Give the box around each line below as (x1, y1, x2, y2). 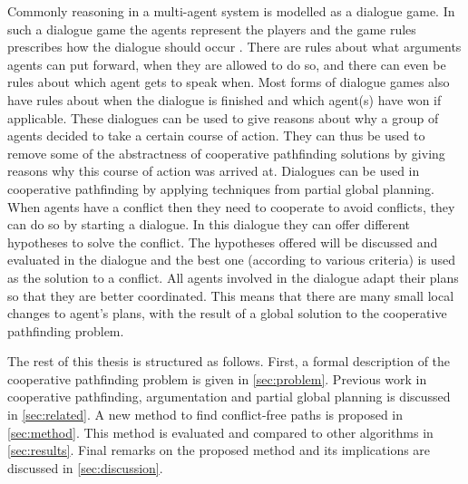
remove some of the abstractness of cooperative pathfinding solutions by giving (7, 143, 445, 162)
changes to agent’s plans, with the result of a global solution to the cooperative (7, 304, 447, 323)
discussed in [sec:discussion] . (7, 458, 163, 477)
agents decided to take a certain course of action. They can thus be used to (7, 126, 425, 145)
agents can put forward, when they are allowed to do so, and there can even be (7, 54, 446, 73)
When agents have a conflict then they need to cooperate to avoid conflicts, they (7, 197, 455, 216)
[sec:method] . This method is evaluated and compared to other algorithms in (7, 422, 434, 441)
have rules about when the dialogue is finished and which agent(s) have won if (7, 90, 442, 109)
